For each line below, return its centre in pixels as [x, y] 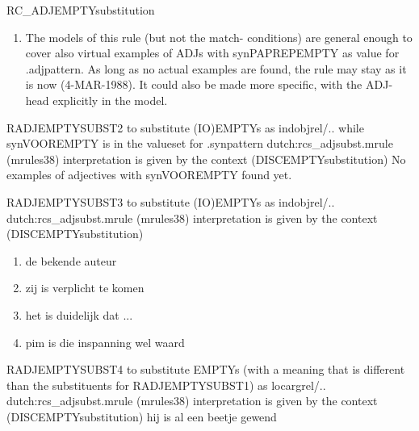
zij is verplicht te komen [85, 288]
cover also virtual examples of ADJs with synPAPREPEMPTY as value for [212, 53]
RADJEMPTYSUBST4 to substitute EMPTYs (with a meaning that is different [206, 369]
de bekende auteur [71, 260]
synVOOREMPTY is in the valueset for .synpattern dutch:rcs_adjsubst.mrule [200, 143]
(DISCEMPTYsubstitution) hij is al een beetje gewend [142, 416]
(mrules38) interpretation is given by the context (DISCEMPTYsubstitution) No [206, 159]
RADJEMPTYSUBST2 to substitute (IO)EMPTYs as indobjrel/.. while [185, 127]
